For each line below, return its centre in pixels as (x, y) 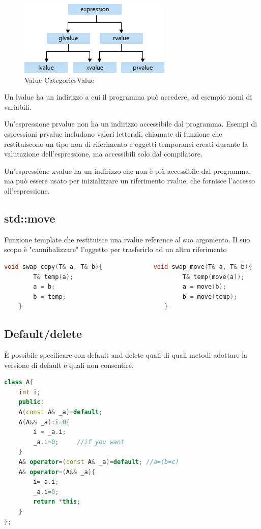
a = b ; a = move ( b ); (130, 287)
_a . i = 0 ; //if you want (79, 442)
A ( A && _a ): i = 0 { (44, 422)
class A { (19, 382)
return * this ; (57, 502)
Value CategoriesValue (60, 80)
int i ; (30, 392)
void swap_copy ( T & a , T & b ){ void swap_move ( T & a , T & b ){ (128, 267)
